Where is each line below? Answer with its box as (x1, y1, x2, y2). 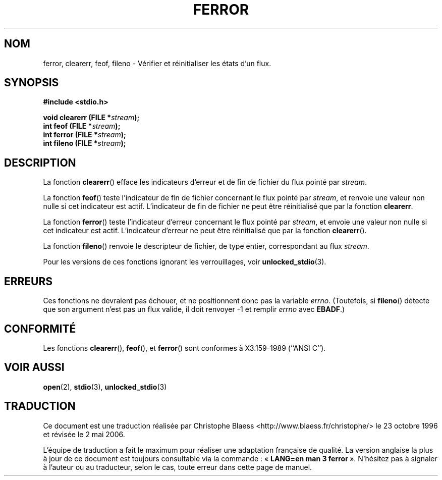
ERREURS (4, 275, 53, 288)
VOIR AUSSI (4, 361, 65, 374)
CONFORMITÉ (4, 322, 76, 335)
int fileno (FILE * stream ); (43, 139, 126, 148)
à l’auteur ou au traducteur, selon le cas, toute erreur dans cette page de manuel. (43, 462, 312, 471)
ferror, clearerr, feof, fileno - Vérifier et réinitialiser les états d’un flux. (43, 59, 271, 68)
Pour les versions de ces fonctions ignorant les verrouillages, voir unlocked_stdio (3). (43, 257, 326, 266)
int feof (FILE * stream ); (43, 122, 121, 131)
